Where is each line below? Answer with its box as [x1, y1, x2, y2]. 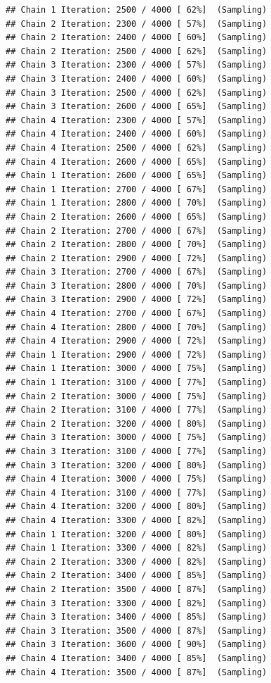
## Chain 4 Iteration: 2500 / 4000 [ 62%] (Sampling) [6, 142, 267, 153]
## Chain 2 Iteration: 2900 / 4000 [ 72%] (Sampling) [6, 253, 267, 263]
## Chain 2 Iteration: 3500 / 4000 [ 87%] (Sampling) [6, 584, 267, 594]
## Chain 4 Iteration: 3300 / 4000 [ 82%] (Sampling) [6, 515, 267, 525]
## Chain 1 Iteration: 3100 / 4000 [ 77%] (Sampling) [6, 377, 267, 388]
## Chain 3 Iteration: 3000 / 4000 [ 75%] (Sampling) [6, 432, 267, 443]
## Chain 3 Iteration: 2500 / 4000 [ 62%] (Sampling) [6, 87, 267, 98]
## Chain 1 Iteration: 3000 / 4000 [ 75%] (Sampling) [6, 363, 267, 374]
